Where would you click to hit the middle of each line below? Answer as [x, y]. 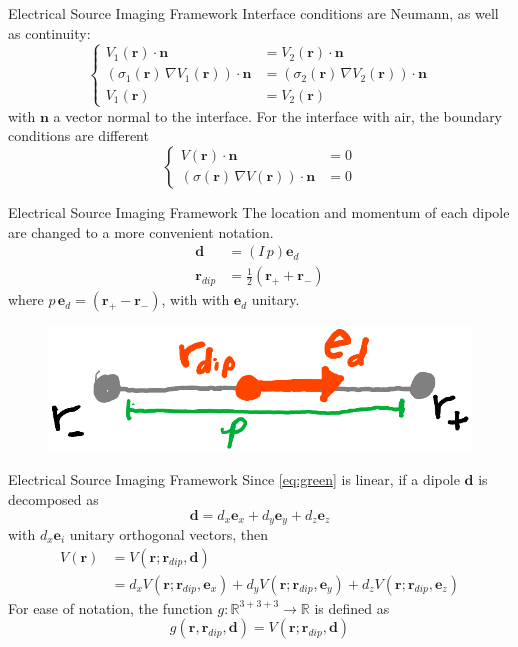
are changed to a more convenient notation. [141, 231]
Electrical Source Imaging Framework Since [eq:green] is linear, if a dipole [234, 479]
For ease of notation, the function [110, 607]
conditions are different [78, 135]
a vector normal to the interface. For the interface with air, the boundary [278, 115]
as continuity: [49, 32]
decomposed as [53, 498]
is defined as [352, 607]
